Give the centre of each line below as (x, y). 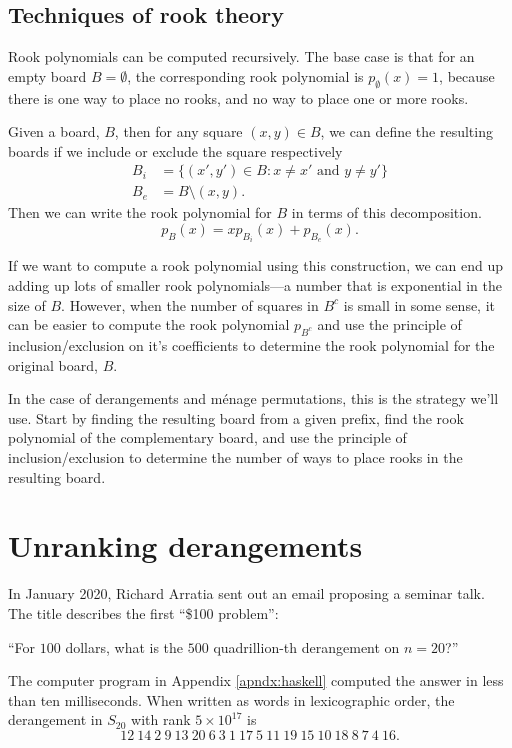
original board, (53, 364)
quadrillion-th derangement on (306, 646)
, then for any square (178, 131)
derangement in (55, 719)
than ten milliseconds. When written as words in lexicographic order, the (231, 699)
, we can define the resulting (406, 131)
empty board (47, 75)
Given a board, (54, 131)
